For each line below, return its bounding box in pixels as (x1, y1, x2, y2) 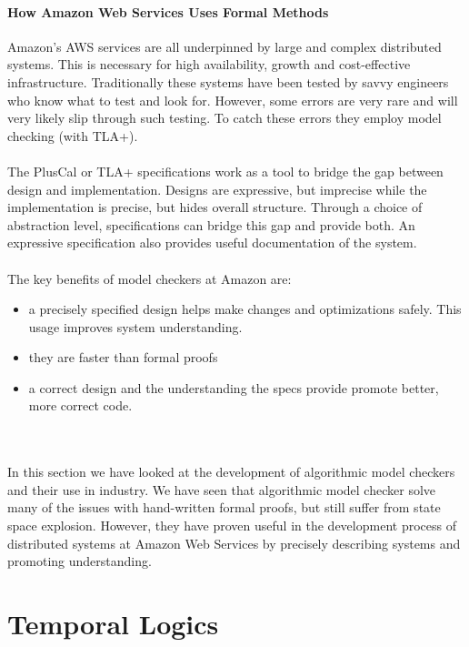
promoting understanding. (7, 551, 152, 571)
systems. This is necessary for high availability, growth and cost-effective (7, 55, 411, 74)
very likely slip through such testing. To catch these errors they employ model (7, 108, 442, 127)
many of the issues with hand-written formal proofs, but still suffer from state (7, 498, 441, 517)
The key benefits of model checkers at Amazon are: (7, 268, 292, 288)
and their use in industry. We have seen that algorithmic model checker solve (7, 480, 436, 499)
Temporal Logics (7, 605, 219, 642)
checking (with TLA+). (7, 126, 138, 145)
